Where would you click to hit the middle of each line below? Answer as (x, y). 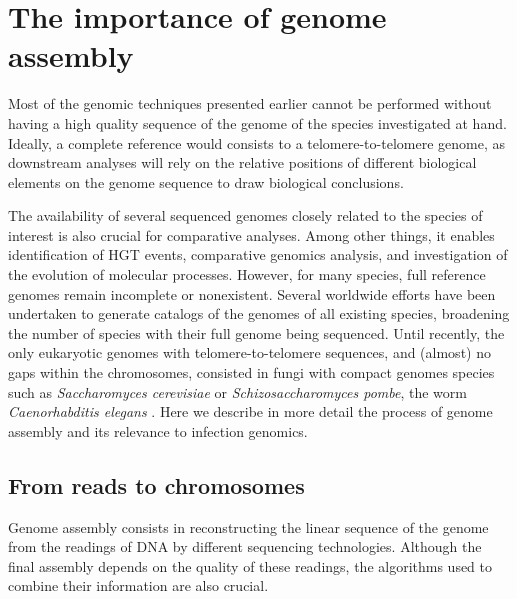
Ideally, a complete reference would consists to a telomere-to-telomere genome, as (256, 142)
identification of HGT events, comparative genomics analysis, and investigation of (258, 254)
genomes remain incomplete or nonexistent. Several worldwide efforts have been (252, 293)
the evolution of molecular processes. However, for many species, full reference (247, 274)
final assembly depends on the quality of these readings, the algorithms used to (250, 565)
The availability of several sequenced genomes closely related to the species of (245, 215)
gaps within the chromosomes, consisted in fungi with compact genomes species (251, 372)
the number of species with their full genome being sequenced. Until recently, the (256, 332)
